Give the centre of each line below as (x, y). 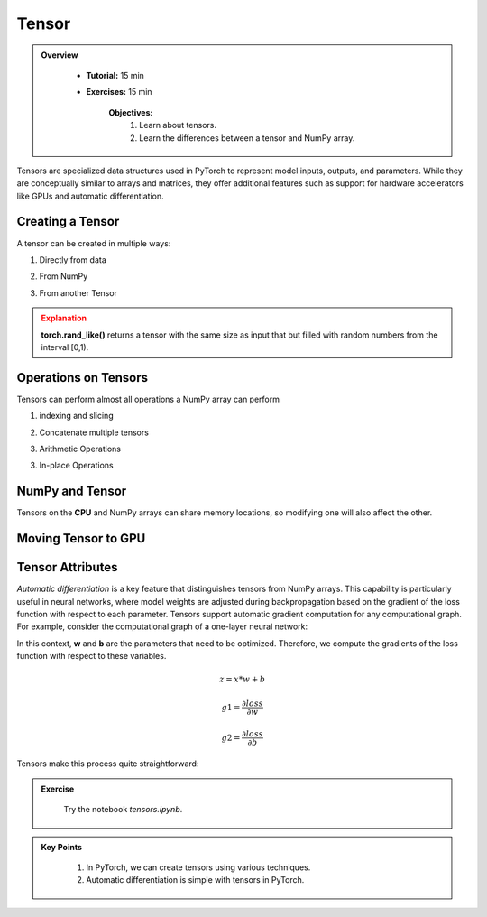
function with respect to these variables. (92, 656)
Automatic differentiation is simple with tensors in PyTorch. (195, 880)
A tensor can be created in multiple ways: (94, 243)
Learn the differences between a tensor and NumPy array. (247, 138)
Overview (60, 55)
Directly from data (73, 259)
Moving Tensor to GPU (81, 538)
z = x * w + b (243, 680)
